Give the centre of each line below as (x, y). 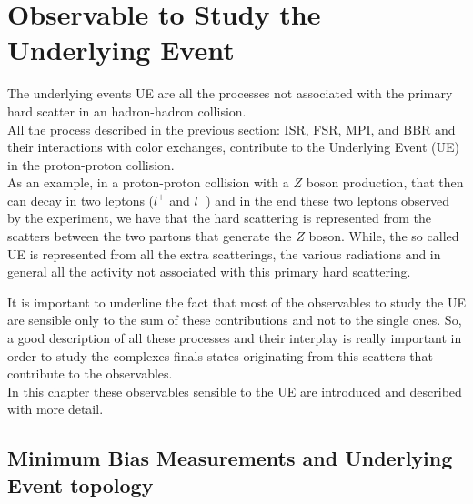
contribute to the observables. (90, 373)
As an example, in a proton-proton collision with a (148, 182)
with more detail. (55, 409)
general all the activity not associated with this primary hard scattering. (209, 272)
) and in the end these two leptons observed (327, 200)
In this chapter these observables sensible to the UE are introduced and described (235, 391)
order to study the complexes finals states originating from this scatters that (220, 355)
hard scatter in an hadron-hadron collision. (127, 111)
